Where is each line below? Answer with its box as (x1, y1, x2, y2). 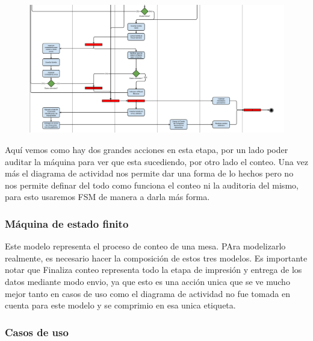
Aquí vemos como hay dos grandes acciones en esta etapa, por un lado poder (5, 143, 288, 155)
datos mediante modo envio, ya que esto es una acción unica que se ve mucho (5, 275, 290, 287)
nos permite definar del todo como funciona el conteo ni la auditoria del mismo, (5, 178, 299, 191)
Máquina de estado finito (5, 216, 129, 231)
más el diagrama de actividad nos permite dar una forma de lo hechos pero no (5, 167, 294, 180)
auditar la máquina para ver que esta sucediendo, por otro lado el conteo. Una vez (5, 155, 308, 167)
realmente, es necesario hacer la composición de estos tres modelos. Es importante (5, 251, 308, 264)
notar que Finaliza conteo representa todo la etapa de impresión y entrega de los (5, 263, 302, 276)
